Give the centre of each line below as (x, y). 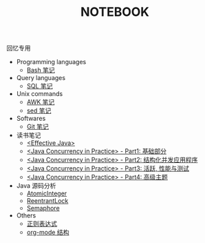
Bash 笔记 (41, 70)
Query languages (41, 78)
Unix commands (40, 94)
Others (26, 215)
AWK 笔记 (41, 102)
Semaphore (43, 208)
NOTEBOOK (115, 12)
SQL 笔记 (40, 86)
